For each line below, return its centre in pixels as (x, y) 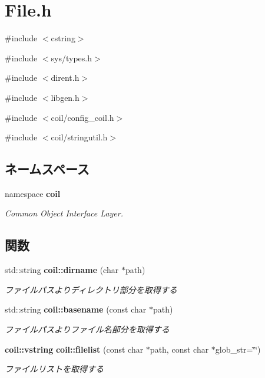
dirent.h (65, 78)
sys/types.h (72, 57)
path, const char (179, 349)
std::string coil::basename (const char (76, 309)
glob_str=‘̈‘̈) (238, 349)
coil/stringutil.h (79, 137)
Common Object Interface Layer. (64, 213)
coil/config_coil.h (82, 117)
